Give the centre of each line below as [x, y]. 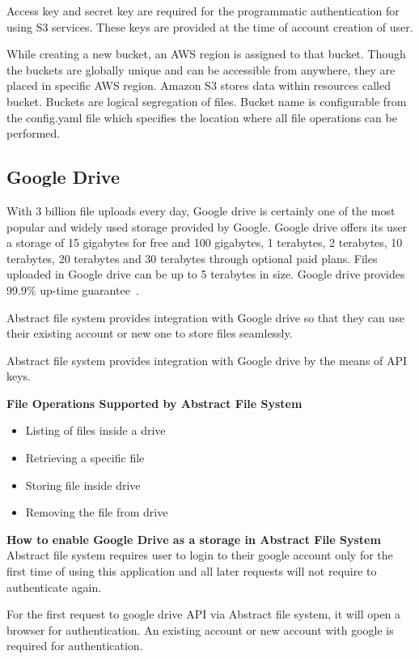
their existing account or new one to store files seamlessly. [150, 333]
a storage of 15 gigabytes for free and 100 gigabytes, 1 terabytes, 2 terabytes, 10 [205, 242]
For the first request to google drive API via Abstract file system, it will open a [204, 614]
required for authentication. [75, 646]
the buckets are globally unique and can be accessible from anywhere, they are [201, 69]
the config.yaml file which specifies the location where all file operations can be [202, 117]
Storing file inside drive [83, 485]
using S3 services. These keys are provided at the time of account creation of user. [210, 26]
